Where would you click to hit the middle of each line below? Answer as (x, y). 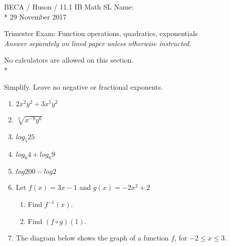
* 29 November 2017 (35, 16)
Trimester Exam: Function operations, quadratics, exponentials (101, 33)
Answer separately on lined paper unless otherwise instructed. (98, 43)
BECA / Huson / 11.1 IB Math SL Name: (69, 7)
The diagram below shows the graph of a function (92, 238)
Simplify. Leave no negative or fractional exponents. (83, 86)
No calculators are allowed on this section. (69, 60)
